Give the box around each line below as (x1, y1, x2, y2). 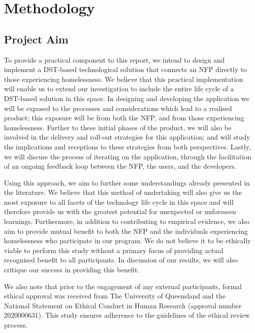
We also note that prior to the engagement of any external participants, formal (4, 281, 242, 291)
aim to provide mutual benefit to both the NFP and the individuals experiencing (4, 225, 248, 236)
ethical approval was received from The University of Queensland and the (4, 291, 225, 301)
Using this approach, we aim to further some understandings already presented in (4, 177, 250, 187)
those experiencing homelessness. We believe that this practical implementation (4, 74, 243, 84)
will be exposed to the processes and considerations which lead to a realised (4, 103, 232, 113)
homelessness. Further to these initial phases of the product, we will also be (4, 122, 232, 132)
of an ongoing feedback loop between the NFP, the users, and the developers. (4, 161, 237, 171)
